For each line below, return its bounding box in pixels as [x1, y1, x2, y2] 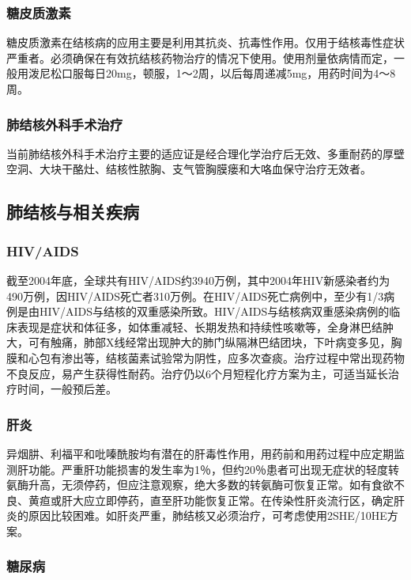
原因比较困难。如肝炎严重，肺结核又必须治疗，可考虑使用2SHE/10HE [28, 507, 387, 524]
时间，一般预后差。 [17, 381, 117, 397]
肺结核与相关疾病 [6, 199, 139, 224]
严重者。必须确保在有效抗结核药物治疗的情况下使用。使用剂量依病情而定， [6, 49, 394, 66]
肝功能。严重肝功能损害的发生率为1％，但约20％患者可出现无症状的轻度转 [17, 461, 399, 477]
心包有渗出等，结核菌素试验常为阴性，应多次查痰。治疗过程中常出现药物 [28, 349, 405, 366]
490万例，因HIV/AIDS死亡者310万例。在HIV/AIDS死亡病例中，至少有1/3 [6, 287, 384, 304]
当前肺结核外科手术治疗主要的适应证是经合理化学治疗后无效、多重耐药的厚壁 [6, 145, 405, 161]
